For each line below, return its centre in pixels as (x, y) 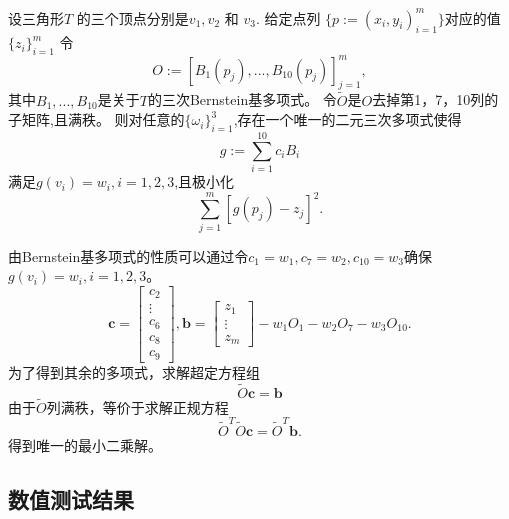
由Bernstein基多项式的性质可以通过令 (128, 255)
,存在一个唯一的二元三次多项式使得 (347, 119)
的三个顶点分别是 (132, 17)
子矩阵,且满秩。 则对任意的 (96, 119)
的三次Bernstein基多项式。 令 (242, 99)
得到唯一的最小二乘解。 (85, 445)
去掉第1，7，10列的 (435, 99)
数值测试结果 (71, 499)
